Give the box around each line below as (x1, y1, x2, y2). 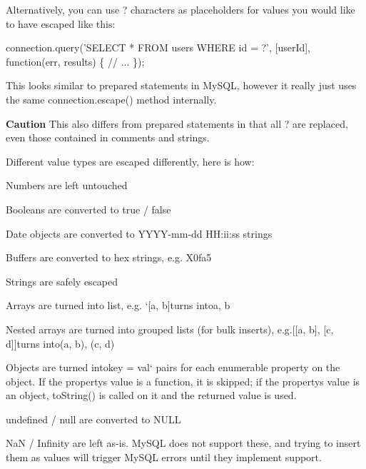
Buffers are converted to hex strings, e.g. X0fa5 (6, 250, 212, 265)
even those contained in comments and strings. (6, 130, 210, 145)
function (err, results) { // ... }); (6, 54, 145, 69)
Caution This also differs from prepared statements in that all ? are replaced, (6, 116, 348, 131)
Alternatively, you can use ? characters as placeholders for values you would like (6, 2, 355, 16)
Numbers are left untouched (6, 178, 128, 193)
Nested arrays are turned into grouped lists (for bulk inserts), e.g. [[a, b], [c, (6, 321, 334, 336)
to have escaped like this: (6, 16, 116, 31)
